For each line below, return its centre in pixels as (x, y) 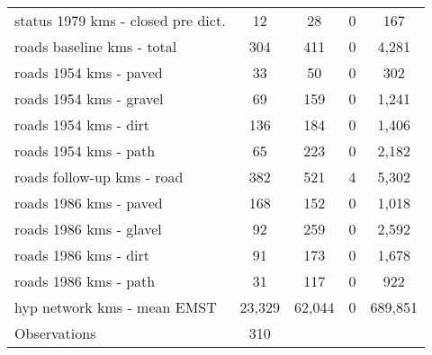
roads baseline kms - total (96, 46)
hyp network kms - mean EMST (116, 307)
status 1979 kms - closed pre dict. (120, 20)
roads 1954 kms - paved (89, 72)
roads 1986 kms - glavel (88, 229)
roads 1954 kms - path (85, 151)
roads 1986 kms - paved (89, 203)
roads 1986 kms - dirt (82, 255)
